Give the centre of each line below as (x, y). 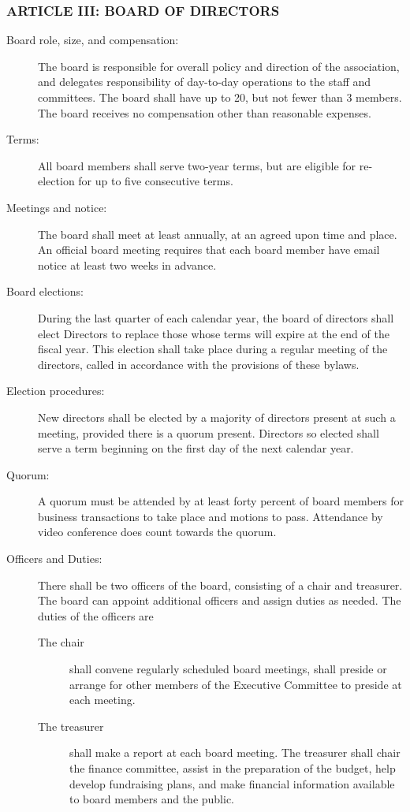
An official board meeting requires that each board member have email (209, 250)
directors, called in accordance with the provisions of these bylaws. (199, 364)
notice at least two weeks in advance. (127, 264)
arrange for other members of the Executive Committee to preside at (236, 684)
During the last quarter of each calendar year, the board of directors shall (216, 317)
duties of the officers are (96, 615)
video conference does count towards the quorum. (157, 532)
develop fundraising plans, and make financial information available (232, 783)
